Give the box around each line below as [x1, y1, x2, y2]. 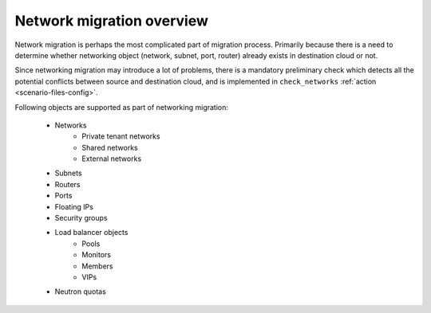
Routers [54, 179, 81, 189]
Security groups [54, 213, 108, 223]
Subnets [54, 168, 83, 178]
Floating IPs [54, 201, 93, 211]
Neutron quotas [54, 287, 107, 296]
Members [81, 261, 113, 271]
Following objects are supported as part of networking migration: [14, 102, 229, 112]
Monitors [81, 250, 112, 260]
